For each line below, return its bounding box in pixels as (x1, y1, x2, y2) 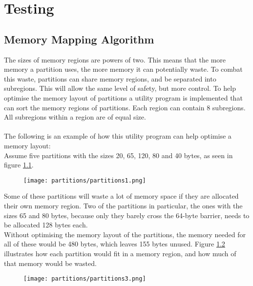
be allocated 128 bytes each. (4, 220, 88, 230)
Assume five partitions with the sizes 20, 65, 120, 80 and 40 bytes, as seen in (4, 150, 233, 160)
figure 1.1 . (4, 160, 34, 170)
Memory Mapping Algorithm (4, 31, 154, 46)
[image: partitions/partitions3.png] (23, 275, 146, 283)
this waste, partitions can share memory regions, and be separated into (4, 73, 216, 83)
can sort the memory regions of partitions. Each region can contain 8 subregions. (4, 102, 246, 112)
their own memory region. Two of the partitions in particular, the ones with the (4, 200, 243, 210)
